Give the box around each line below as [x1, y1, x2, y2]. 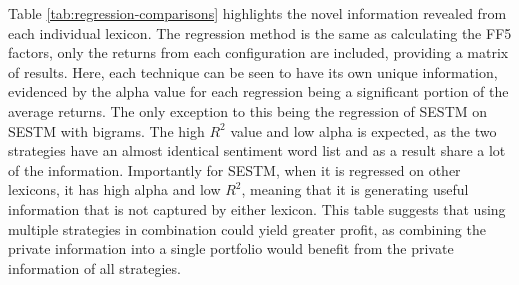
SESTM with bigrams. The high [8, 120, 205, 141]
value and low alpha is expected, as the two [230, 120, 497, 141]
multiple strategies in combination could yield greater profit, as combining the [8, 218, 486, 239]
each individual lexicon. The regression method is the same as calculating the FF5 [8, 22, 512, 43]
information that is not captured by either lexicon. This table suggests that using [8, 198, 506, 219]
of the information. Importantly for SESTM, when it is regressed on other [8, 159, 461, 180]
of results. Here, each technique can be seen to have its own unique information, [8, 61, 498, 82]
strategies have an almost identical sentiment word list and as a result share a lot [8, 140, 506, 161]
